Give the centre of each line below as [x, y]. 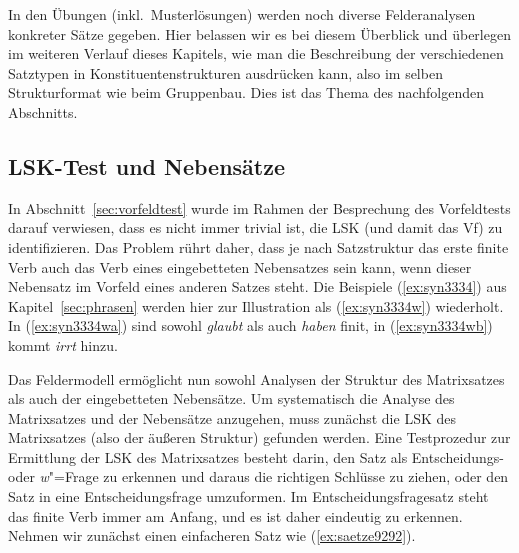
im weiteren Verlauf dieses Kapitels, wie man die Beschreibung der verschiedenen [256, 53]
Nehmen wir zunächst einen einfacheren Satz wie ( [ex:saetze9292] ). [212, 535]
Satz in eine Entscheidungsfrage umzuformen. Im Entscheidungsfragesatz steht [248, 496]
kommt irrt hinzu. [63, 344]
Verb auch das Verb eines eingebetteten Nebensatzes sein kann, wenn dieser [240, 266]
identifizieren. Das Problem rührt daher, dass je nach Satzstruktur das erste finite [258, 246]
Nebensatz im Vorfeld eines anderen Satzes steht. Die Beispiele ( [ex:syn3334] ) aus [257, 286]
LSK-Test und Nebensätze [147, 165]
